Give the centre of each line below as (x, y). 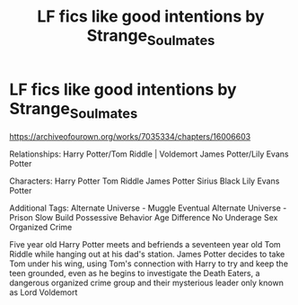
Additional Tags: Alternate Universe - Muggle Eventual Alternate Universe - (148, 208)
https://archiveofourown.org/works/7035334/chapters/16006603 (130, 137)
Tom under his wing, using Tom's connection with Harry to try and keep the (149, 264)
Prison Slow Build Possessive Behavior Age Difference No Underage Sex (144, 218)
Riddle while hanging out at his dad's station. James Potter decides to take (147, 255)
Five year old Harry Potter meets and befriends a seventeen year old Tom (145, 245)
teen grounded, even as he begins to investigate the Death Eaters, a (135, 274)
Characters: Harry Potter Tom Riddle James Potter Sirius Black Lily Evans (145, 181)
